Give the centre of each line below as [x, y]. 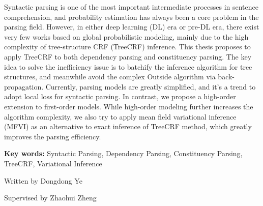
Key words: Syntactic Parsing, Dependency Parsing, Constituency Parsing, [123, 153]
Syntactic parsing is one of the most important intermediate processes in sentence [131, 7]
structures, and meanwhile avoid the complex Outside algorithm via [110, 77]
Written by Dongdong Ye [43, 180]
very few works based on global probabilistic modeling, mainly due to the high [126, 36]
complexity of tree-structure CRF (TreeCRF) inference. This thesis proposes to [127, 47]
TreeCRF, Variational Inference [53, 163]
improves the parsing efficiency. [53, 136]
